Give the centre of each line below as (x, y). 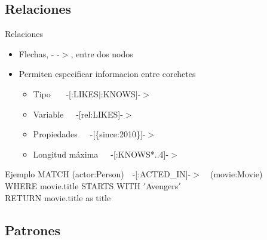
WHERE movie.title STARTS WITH (73, 185)
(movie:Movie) (236, 174)
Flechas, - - (39, 53)
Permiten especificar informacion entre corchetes (107, 74)
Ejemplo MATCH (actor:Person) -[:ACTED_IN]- (98, 174)
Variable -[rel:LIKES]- (78, 114)
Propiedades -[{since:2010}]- (89, 134)
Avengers (162, 185)
